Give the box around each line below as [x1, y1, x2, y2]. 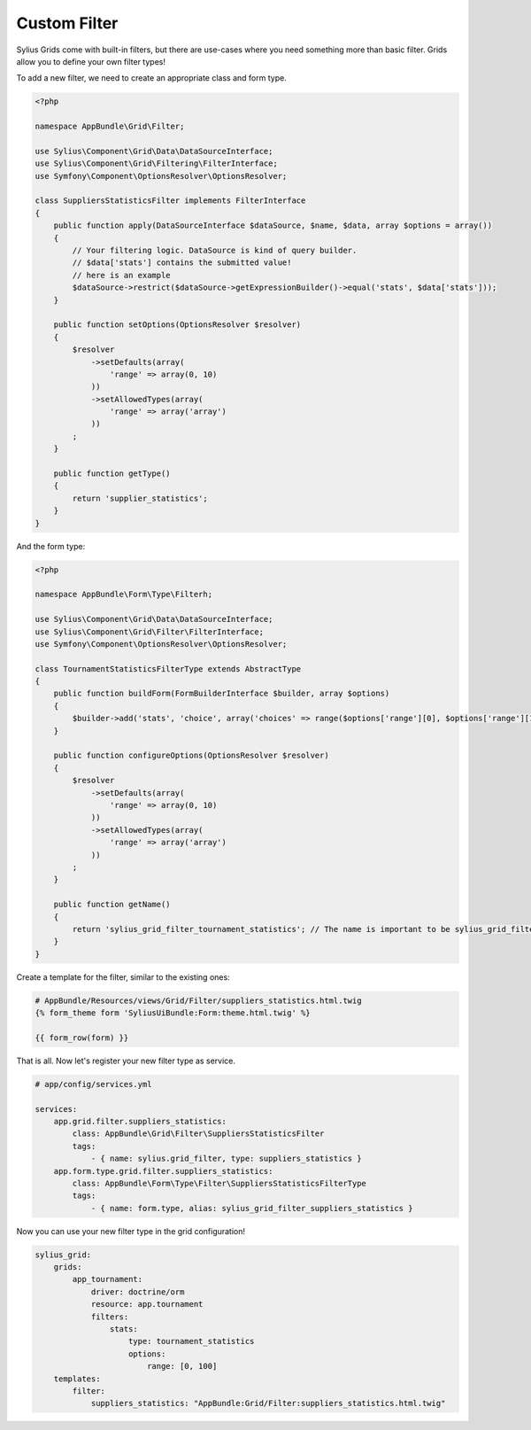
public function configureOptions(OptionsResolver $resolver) [53, 750, 329, 761]
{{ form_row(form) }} [35, 1032, 129, 1043]
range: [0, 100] [146, 1361, 218, 1372]
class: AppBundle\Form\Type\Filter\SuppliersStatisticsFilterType [72, 1178, 367, 1188]
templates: [53, 1373, 101, 1384]
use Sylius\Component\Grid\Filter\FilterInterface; [35, 626, 265, 637]
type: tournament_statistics [128, 1336, 255, 1347]
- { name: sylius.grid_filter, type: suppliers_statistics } [90, 1154, 362, 1164]
